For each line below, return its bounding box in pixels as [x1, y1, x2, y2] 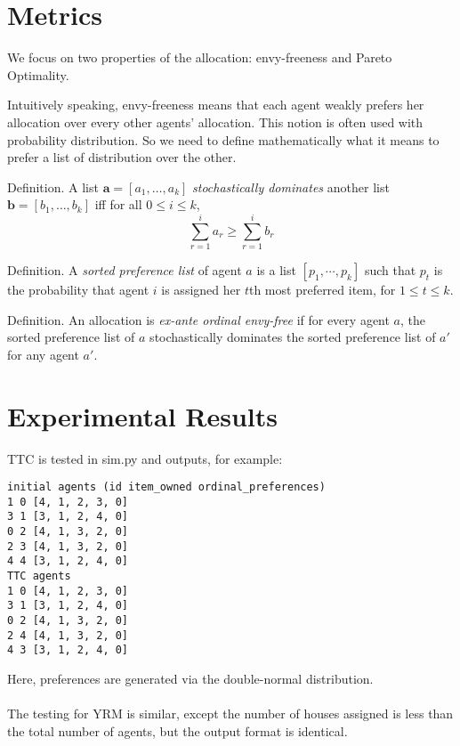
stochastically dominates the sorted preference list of [149, 328, 436, 346]
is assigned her [161, 280, 241, 298]
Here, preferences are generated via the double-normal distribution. [7, 669, 374, 687]
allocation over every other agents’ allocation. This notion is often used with [7, 112, 424, 131]
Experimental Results [7, 397, 278, 434]
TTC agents [7, 570, 71, 583]
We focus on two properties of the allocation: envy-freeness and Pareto [7, 48, 392, 67]
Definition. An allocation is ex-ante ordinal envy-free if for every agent [7, 310, 390, 328]
